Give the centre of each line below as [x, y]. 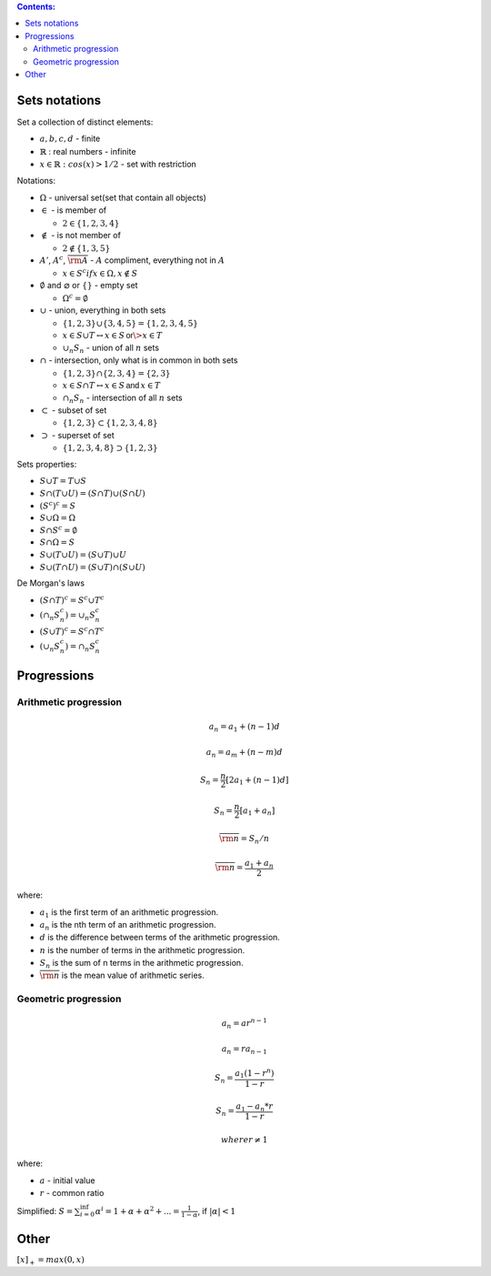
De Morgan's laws [51, 583]
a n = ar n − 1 [244, 1024]
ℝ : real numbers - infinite [88, 151]
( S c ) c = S [58, 505]
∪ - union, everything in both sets [103, 310]
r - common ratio [72, 1193]
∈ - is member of [74, 210]
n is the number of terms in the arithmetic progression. [142, 949]
